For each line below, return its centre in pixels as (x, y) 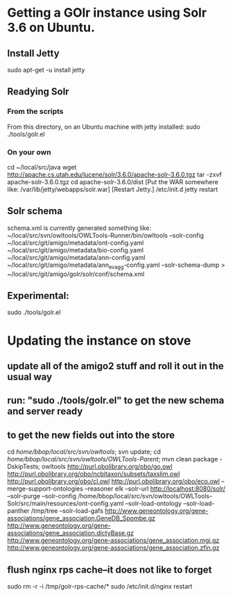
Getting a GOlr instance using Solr (107, 13)
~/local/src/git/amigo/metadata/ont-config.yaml (76, 243)
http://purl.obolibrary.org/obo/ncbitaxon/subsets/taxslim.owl (94, 474)
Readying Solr (38, 92)
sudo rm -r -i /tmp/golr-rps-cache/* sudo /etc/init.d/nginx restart (100, 586)
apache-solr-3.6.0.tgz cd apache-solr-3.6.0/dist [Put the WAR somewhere (113, 181)
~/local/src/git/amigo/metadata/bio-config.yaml (76, 250)
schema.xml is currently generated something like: (79, 228)
